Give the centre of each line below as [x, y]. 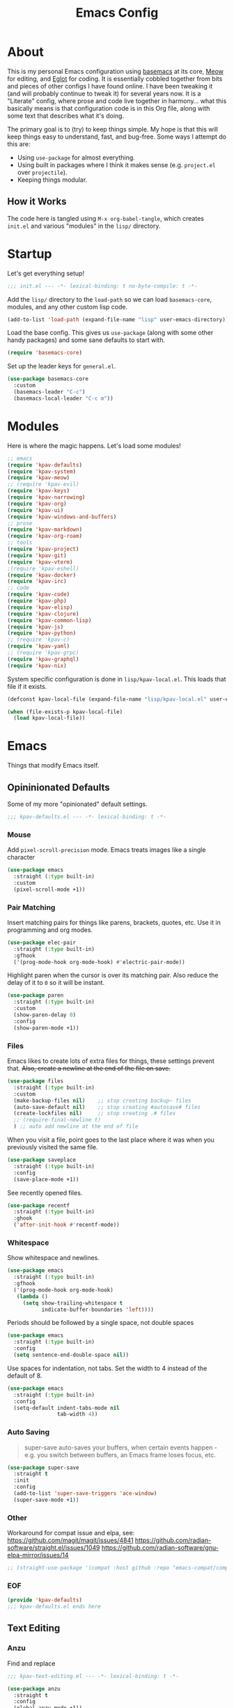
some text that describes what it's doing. [65, 116]
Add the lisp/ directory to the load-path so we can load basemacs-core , [110, 299]
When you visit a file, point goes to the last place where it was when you [111, 1140]
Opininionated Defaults [58, 787]
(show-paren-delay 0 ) [45, 1015]
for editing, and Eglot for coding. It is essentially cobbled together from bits [115, 79]
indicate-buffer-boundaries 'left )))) [98, 1310]
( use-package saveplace [42, 1160]
